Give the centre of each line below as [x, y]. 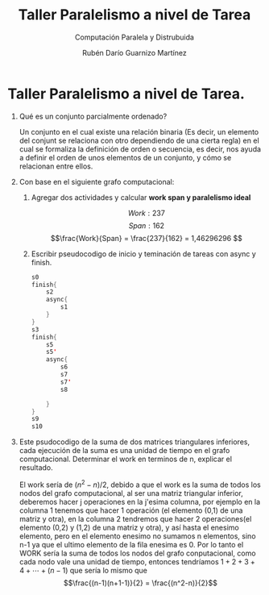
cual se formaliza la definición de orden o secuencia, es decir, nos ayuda [140, 149]
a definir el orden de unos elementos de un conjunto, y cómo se [125, 157]
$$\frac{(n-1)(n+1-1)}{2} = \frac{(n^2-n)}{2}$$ [141, 583]
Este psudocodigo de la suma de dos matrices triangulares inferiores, [134, 442]
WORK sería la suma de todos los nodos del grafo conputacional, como [137, 553]
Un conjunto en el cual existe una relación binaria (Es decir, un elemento [139, 131]
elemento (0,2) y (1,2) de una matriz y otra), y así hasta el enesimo [129, 527]
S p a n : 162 [147, 225]
